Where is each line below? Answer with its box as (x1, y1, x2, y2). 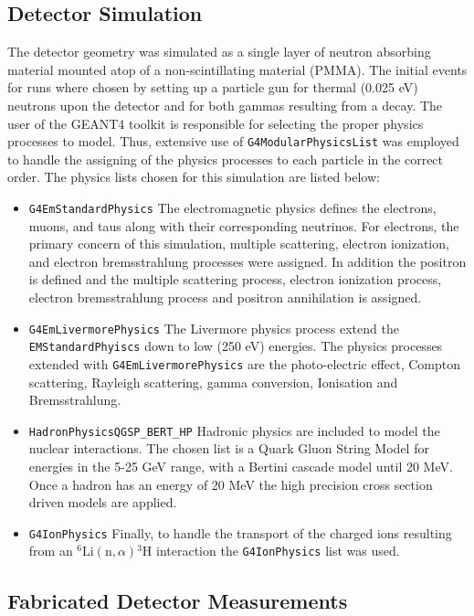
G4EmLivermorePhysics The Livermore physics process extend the (28, 318, 399, 337)
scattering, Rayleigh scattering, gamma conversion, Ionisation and (28, 372, 398, 391)
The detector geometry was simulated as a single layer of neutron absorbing (7, 42, 431, 61)
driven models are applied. (28, 493, 177, 512)
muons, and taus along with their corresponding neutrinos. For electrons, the (28, 216, 459, 235)
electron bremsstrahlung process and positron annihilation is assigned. (28, 288, 422, 307)
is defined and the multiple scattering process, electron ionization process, (28, 270, 442, 289)
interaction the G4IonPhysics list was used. (156, 541, 400, 560)
